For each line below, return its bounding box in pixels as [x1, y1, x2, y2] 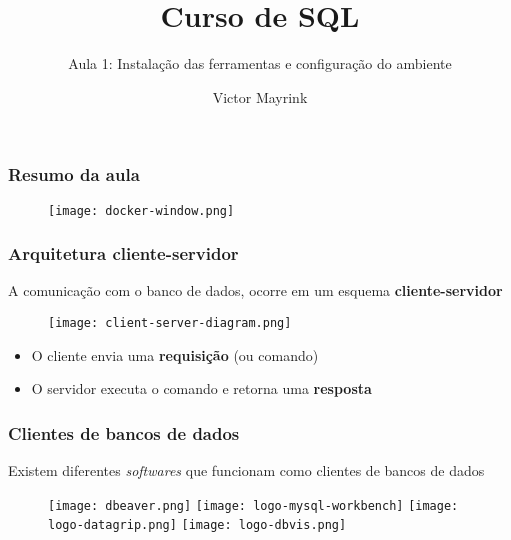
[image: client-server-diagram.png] [48, 316, 292, 331]
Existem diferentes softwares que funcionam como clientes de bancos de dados [8, 460, 485, 481]
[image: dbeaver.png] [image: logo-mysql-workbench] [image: [48, 498, 459, 513]
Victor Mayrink [212, 86, 308, 107]
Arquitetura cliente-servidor [8, 241, 239, 266]
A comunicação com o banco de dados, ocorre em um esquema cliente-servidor [8, 280, 503, 301]
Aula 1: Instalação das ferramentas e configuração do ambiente [68, 53, 452, 74]
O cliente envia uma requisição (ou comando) [31, 344, 319, 365]
